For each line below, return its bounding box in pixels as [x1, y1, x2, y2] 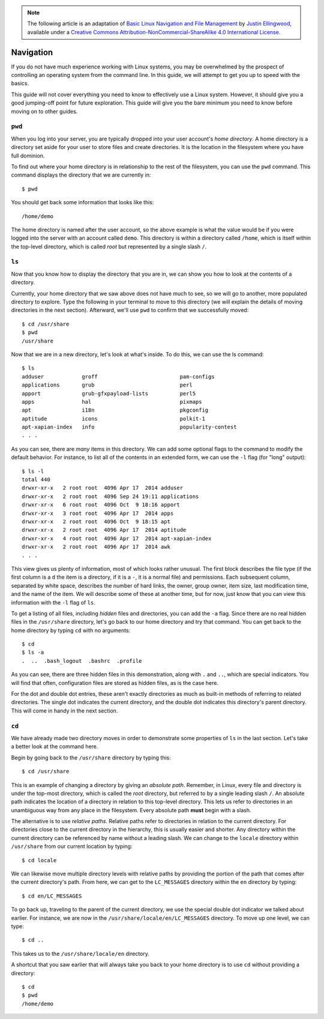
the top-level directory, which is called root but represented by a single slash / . [11, 243, 207, 250]
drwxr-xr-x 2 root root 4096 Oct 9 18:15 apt [22, 518, 171, 525]
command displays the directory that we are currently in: [11, 171, 151, 178]
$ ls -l [22, 467, 44, 475]
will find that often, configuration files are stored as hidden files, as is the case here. [11, 679, 219, 686]
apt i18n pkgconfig [22, 407, 209, 414]
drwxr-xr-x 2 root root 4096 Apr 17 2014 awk [22, 544, 171, 550]
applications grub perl [22, 382, 193, 389]
